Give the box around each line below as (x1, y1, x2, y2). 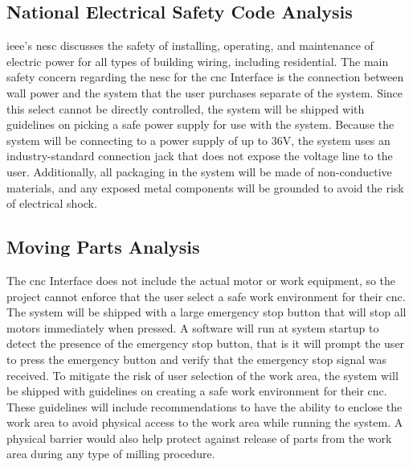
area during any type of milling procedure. (6, 445, 215, 462)
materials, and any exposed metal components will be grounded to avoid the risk (6, 179, 404, 196)
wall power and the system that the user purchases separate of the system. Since (6, 84, 403, 101)
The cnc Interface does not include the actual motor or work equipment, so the (6, 271, 396, 288)
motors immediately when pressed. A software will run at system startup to (6, 319, 379, 336)
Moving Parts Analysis (6, 234, 200, 259)
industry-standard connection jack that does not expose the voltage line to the (6, 147, 393, 164)
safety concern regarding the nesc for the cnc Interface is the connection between (6, 68, 404, 85)
